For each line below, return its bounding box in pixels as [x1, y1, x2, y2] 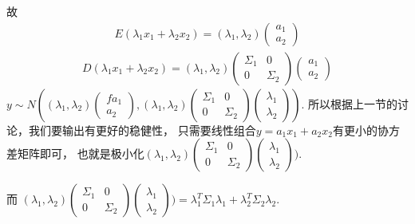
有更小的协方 [332, 121, 400, 138]
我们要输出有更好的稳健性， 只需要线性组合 [28, 121, 256, 138]
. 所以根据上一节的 [301, 95, 398, 112]
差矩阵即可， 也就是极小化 [6, 145, 144, 162]
